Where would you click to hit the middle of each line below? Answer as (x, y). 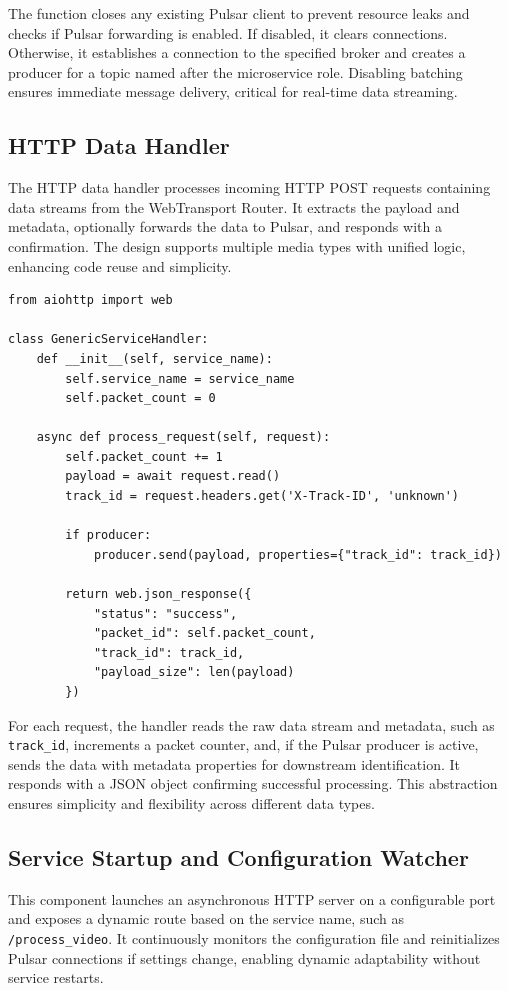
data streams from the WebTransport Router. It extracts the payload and (234, 206)
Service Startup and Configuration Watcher (238, 857)
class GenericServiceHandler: (108, 339)
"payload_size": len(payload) (194, 672)
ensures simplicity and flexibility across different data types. (191, 803)
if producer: (108, 535)
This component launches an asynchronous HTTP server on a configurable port (252, 898)
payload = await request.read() (173, 476)
